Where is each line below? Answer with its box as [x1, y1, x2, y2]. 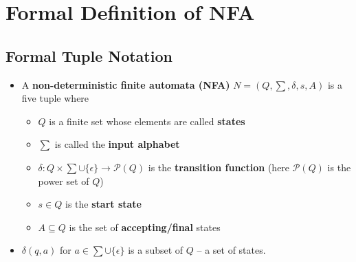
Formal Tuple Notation [5, 45, 173, 66]
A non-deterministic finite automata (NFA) [21, 77, 230, 91]
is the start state [65, 197, 142, 211]
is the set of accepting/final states [69, 219, 221, 234]
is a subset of [128, 243, 183, 257]
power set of [38, 173, 89, 188]
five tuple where [21, 91, 89, 105]
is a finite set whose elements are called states [49, 113, 245, 128]
